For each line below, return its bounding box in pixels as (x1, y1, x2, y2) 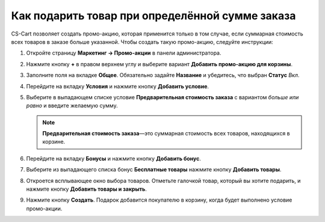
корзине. (42, 138, 66, 146)
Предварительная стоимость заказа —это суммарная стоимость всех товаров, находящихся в (42, 130, 290, 137)
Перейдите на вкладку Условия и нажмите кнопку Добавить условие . (26, 82, 209, 90)
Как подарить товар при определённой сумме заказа (11, 9, 296, 22)
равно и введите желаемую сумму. (26, 102, 118, 109)
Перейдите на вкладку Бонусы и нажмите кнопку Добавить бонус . (26, 155, 202, 162)
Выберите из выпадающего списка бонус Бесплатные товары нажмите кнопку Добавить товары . (26, 166, 282, 173)
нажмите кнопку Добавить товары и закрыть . (26, 185, 147, 193)
